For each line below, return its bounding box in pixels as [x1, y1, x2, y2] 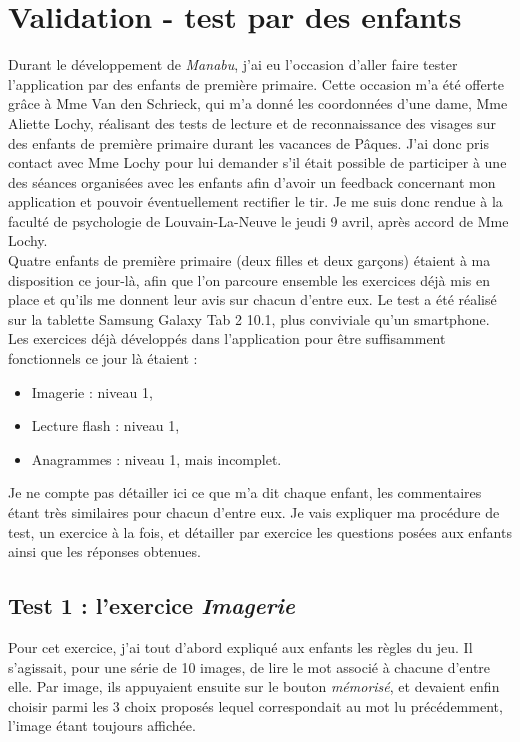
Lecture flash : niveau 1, [31, 415, 180, 436]
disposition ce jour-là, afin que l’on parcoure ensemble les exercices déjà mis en [8, 269, 491, 290]
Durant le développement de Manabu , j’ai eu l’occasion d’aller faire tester [8, 54, 458, 75]
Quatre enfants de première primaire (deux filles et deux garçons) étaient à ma [8, 250, 491, 271]
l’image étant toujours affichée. [8, 715, 196, 736]
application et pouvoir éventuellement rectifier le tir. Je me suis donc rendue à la [8, 191, 503, 212]
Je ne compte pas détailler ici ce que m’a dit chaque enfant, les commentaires [8, 482, 482, 503]
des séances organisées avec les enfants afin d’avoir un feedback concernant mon [8, 171, 496, 192]
